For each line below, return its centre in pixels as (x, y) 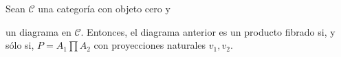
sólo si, (20, 45)
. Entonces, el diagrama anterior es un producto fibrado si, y (208, 31)
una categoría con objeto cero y (104, 8)
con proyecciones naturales (150, 45)
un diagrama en (38, 31)
